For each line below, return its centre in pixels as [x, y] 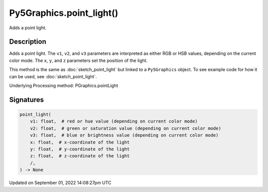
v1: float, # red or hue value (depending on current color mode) [114, 121]
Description [28, 42]
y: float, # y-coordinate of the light [80, 149]
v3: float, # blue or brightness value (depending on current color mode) [124, 135]
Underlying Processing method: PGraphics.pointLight [64, 86]
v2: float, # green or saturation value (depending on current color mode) [126, 128]
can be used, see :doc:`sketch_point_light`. [53, 76]
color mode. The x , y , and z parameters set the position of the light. [78, 60]
